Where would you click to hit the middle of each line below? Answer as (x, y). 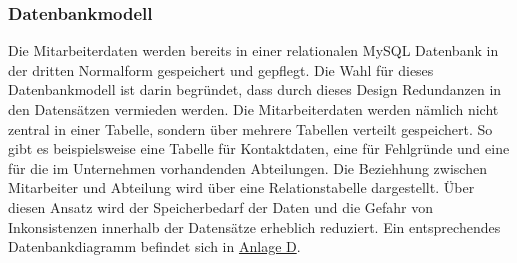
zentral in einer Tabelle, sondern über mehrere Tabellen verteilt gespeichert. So (250, 128)
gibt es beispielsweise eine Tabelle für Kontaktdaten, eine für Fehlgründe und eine (259, 148)
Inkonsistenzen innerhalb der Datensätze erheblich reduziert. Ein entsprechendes (254, 226)
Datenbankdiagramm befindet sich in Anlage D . (154, 246)
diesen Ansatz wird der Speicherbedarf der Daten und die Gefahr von (220, 206)
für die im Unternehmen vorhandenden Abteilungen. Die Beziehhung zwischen (247, 167)
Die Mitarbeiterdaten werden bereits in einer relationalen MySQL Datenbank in (253, 50)
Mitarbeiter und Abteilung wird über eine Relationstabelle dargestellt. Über (241, 187)
